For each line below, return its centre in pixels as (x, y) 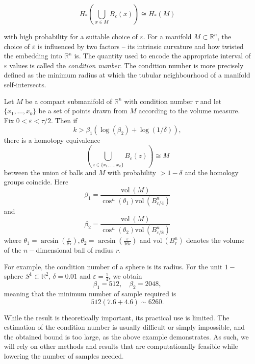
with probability (132, 172)
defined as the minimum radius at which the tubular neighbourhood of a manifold (127, 75)
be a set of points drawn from (83, 111)
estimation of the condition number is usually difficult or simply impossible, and (124, 327)
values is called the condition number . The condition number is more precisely (127, 65)
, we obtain (125, 276)
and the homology (212, 172)
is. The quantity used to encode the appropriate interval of (163, 56)
